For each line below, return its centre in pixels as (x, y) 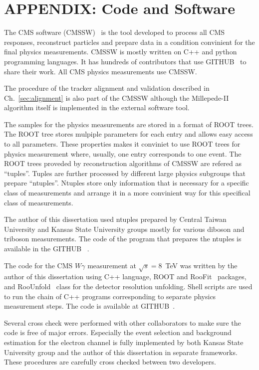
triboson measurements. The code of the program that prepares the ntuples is (123, 239)
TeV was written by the (201, 265)
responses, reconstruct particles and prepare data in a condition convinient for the (129, 42)
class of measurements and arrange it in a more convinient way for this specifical (127, 193)
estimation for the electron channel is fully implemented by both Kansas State (124, 342)
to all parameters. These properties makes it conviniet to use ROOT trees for (122, 144)
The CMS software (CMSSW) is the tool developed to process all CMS (115, 32)
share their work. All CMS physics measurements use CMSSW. (101, 71)
